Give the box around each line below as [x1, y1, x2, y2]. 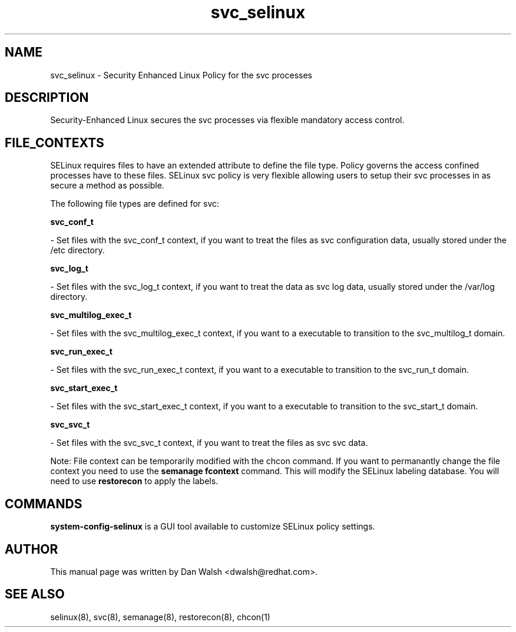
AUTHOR [5, 541, 58, 557]
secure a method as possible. [50, 180, 164, 191]
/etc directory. [50, 245, 105, 256]
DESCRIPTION [5, 90, 89, 105]
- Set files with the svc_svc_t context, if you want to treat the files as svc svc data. [50, 438, 368, 448]
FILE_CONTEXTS [5, 135, 104, 150]
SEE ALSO [5, 587, 65, 602]
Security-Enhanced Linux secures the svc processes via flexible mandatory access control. [50, 115, 405, 125]
